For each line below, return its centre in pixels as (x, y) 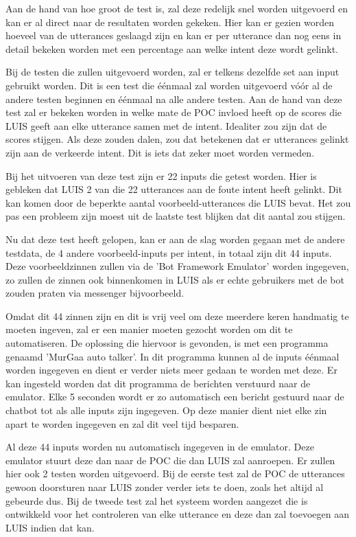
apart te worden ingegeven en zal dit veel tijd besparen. (122, 423)
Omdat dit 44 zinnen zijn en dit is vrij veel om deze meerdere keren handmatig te (177, 316)
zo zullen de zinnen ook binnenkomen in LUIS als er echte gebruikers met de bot (175, 279)
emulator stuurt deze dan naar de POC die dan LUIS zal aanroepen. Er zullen (170, 460)
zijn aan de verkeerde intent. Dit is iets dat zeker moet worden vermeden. (160, 152)
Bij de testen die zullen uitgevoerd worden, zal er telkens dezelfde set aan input (173, 72)
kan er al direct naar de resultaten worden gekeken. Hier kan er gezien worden (170, 22)
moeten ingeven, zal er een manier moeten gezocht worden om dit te (149, 329)
